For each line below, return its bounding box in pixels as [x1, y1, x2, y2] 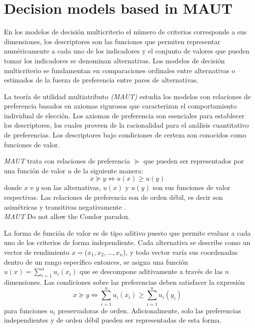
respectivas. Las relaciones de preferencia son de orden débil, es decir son [4, 192, 223, 202]
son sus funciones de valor [153, 182, 230, 192]
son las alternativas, [41, 182, 101, 192]
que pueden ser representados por [143, 156, 244, 166]
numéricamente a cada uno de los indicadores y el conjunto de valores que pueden [4, 46, 250, 56]
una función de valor [4, 165, 66, 175]
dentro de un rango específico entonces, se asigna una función [4, 256, 188, 267]
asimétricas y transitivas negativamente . [4, 201, 127, 212]
